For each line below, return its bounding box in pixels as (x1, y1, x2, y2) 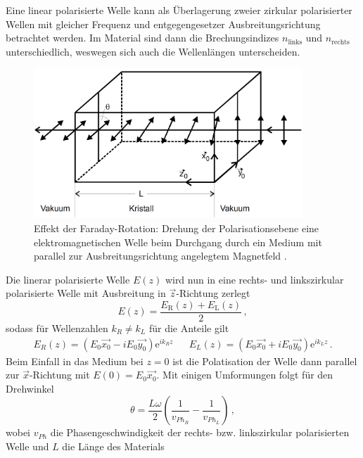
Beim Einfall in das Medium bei (6, 353, 144, 368)
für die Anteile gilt (148, 320, 229, 335)
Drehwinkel (6, 381, 54, 395)
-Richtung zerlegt (176, 286, 250, 300)
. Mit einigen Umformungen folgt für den (156, 367, 333, 382)
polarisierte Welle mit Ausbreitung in (6, 286, 166, 300)
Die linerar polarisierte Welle (6, 272, 130, 286)
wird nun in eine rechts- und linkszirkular (165, 272, 344, 286)
